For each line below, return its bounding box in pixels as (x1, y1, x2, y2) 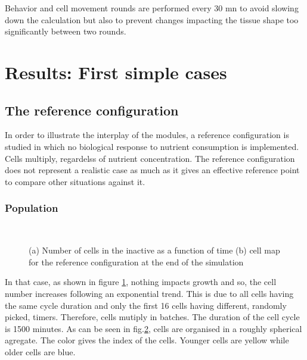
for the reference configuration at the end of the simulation (29, 255, 244, 268)
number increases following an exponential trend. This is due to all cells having (5, 287, 294, 299)
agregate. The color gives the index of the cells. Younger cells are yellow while (5, 334, 289, 346)
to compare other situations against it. (5, 175, 145, 187)
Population (5, 201, 58, 215)
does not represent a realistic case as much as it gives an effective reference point (5, 164, 300, 176)
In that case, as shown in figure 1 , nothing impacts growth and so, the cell (5, 276, 277, 288)
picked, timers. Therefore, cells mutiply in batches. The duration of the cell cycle (5, 311, 300, 323)
